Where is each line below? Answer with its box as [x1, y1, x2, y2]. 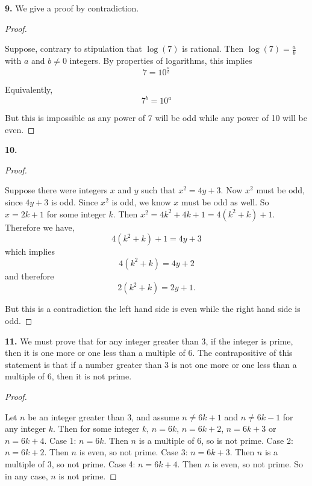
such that [141, 184, 176, 196]
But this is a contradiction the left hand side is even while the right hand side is [5, 302, 301, 315]
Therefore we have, [5, 220, 75, 233]
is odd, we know [111, 196, 171, 208]
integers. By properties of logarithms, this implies [69, 54, 252, 67]
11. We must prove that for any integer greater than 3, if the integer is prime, [5, 334, 293, 347]
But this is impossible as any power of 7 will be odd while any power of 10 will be [5, 111, 307, 124]
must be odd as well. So [181, 196, 269, 208]
